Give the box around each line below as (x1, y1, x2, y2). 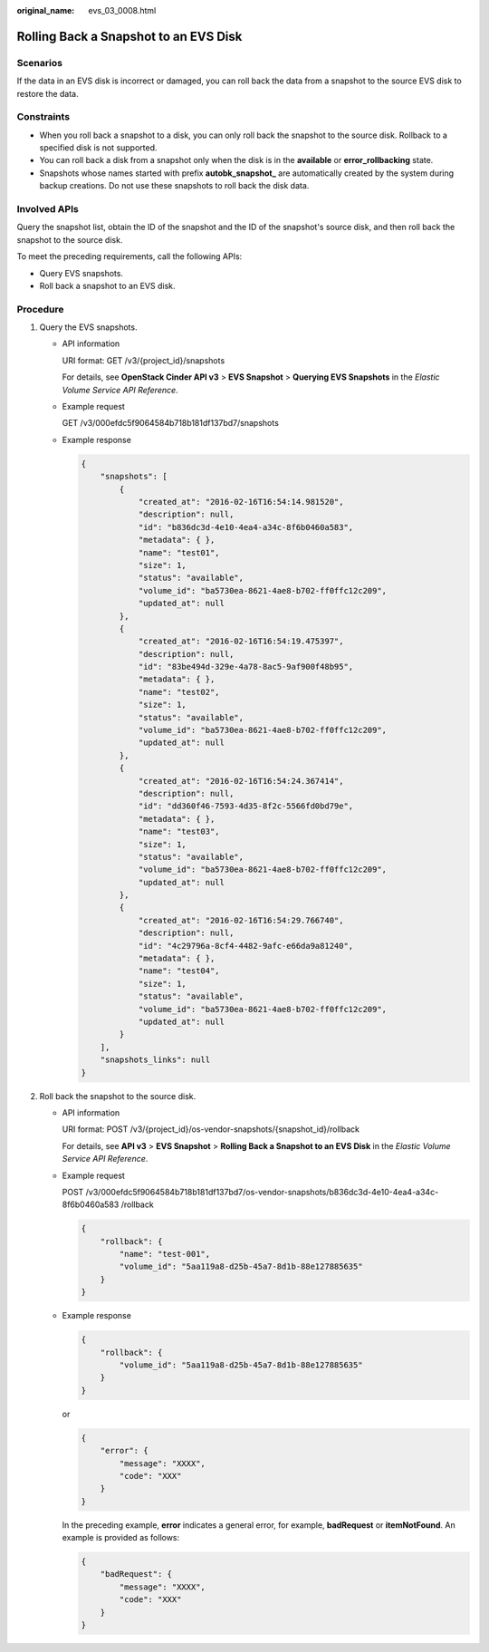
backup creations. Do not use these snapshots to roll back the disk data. (39, 180, 310, 191)
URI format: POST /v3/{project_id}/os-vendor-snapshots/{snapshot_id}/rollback (62, 1124, 360, 1135)
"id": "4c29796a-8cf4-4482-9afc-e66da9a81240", (138, 941, 354, 951)
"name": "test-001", (119, 1249, 211, 1260)
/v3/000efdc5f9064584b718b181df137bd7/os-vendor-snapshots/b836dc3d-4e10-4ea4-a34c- (85, 1186, 439, 1197)
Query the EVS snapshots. (39, 322, 138, 333)
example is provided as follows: (62, 1532, 180, 1543)
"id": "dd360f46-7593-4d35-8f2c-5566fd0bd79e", (138, 801, 354, 811)
